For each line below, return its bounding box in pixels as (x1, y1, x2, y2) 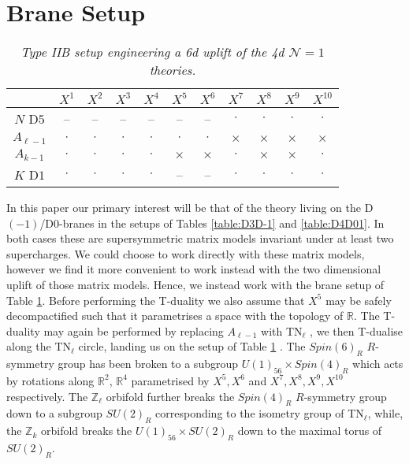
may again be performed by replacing (43, 322, 224, 339)
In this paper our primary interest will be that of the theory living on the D (6, 199, 374, 215)
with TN (261, 322, 303, 339)
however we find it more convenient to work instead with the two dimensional (6, 261, 381, 277)
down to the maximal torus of (237, 422, 382, 439)
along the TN (6, 338, 72, 354)
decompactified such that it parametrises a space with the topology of (6, 307, 344, 324)
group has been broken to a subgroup (58, 355, 239, 372)
